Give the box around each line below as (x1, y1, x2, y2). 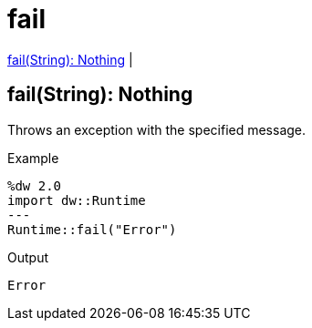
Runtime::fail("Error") (7, 221, 177, 237)
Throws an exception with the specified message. (7, 121, 307, 138)
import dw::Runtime (7, 192, 146, 208)
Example (7, 149, 59, 166)
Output (7, 249, 48, 265)
